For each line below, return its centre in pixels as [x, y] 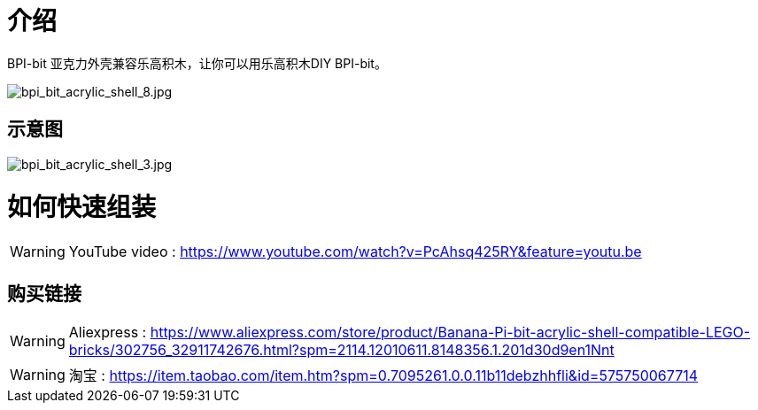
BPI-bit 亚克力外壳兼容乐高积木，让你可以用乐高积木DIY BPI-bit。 [197, 63]
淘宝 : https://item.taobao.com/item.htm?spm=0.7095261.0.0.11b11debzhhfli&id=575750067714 [383, 375]
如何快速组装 [82, 208]
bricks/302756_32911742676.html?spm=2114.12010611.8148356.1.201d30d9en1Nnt [341, 349]
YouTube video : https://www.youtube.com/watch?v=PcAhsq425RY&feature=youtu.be [355, 252]
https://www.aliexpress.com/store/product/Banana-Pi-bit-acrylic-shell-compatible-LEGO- [450, 332]
